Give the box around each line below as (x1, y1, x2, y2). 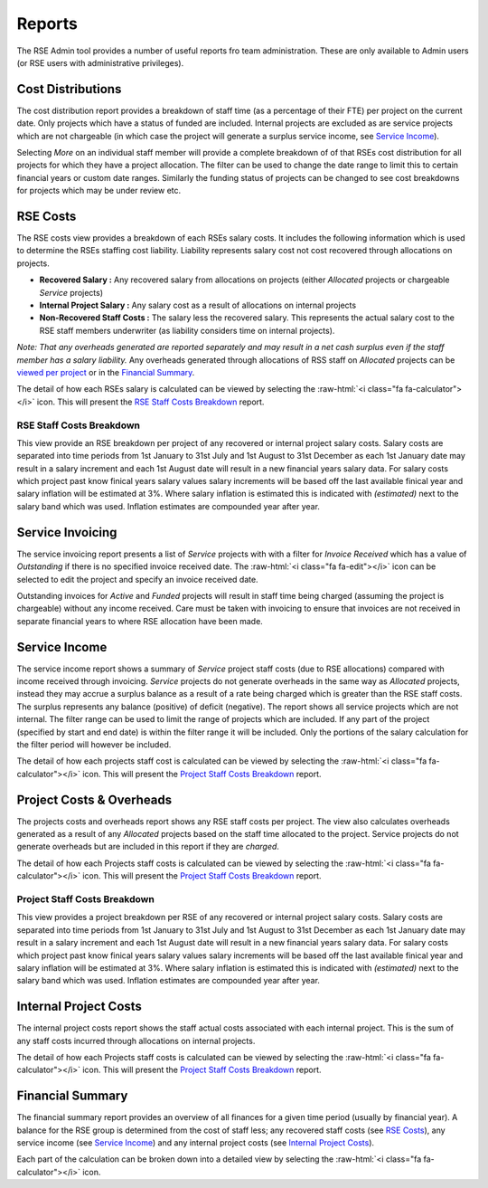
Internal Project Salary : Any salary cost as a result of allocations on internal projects (39, 299, 357, 311)
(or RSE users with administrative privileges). (16, 57, 184, 68)
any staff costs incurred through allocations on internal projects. (16, 1035, 256, 1046)
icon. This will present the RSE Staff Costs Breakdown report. (36, 396, 265, 407)
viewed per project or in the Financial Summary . (16, 367, 195, 377)
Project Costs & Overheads (16, 792, 173, 807)
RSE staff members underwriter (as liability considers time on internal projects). (39, 325, 335, 336)
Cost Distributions (16, 81, 122, 97)
